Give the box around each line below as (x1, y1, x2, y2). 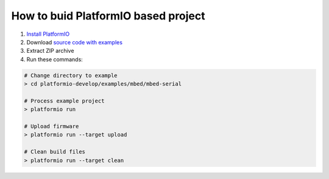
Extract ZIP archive (26, 47, 74, 55)
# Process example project (24, 97, 105, 104)
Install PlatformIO (26, 30, 70, 38)
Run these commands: (26, 55, 83, 63)
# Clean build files (24, 149, 85, 155)
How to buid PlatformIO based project (11, 9, 205, 22)
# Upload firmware (24, 123, 79, 130)
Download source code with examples (26, 38, 123, 46)
